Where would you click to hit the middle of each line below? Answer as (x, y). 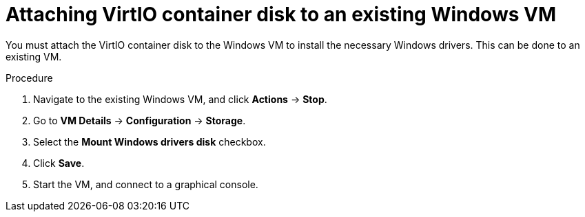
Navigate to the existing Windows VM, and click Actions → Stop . (180, 99)
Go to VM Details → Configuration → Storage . (140, 120)
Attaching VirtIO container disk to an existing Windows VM (281, 14)
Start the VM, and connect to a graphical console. (146, 184)
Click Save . (59, 163)
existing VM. (34, 56)
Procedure (29, 78)
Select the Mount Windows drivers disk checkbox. (150, 141)
